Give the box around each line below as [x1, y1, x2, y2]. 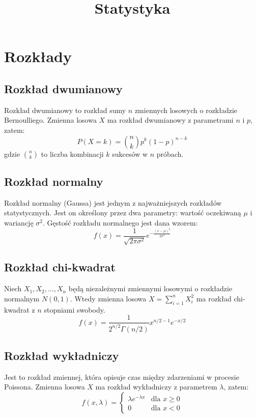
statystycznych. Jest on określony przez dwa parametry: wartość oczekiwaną [4, 207, 241, 218]
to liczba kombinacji [41, 148, 104, 159]
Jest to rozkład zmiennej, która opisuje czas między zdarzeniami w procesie [4, 371, 239, 382]
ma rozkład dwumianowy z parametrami [107, 115, 234, 125]
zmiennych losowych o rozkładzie [134, 104, 238, 115]
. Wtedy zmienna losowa [70, 293, 147, 303]
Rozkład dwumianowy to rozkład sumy [4, 104, 126, 115]
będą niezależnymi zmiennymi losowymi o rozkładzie [68, 283, 233, 294]
